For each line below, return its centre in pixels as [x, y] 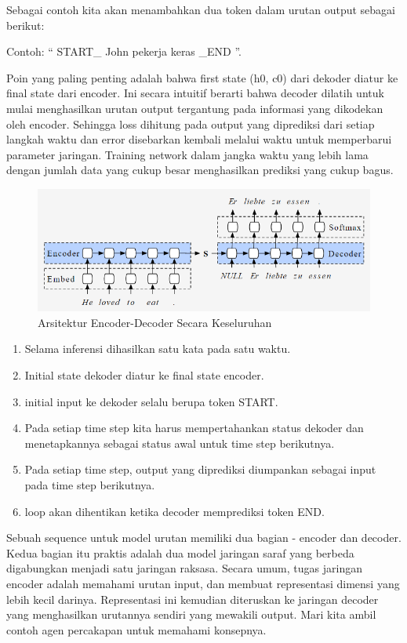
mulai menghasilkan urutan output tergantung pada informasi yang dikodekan [195, 108]
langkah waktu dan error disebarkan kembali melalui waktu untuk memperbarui [199, 139]
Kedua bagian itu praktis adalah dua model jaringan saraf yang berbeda [180, 552]
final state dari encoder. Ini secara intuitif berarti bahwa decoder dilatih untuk [195, 93]
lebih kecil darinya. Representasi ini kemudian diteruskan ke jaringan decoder [193, 599]
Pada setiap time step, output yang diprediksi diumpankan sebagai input [200, 469]
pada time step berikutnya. [90, 484]
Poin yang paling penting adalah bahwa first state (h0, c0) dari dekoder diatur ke [202, 77]
